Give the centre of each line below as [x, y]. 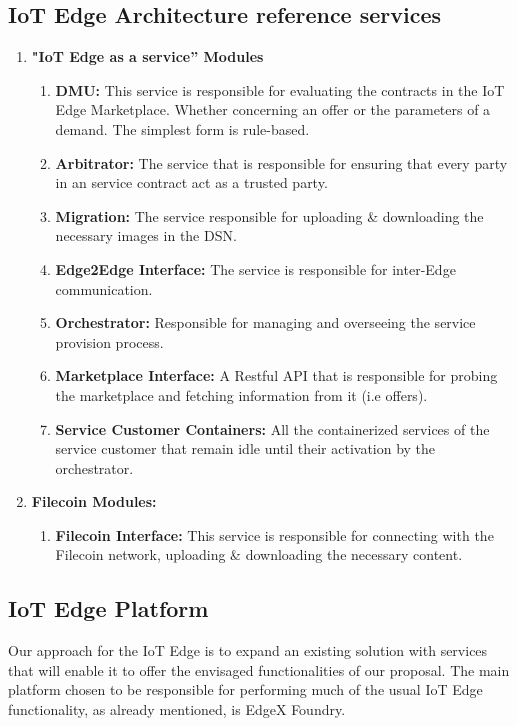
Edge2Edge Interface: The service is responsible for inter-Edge [255, 268]
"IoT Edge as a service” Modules [147, 56]
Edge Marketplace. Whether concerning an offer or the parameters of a [273, 109]
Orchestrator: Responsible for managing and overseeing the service [265, 322]
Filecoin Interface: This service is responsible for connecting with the [274, 534]
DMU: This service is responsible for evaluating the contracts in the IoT [280, 89]
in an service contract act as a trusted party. [191, 182]
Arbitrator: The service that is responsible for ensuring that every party [281, 162]
